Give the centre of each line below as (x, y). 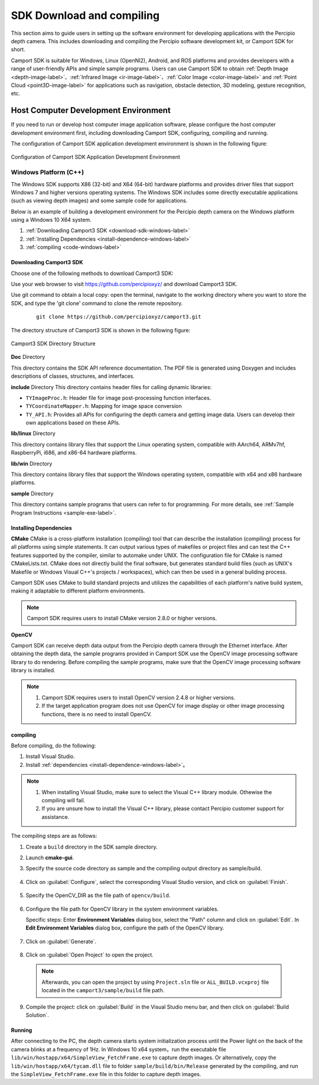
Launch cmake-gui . (50, 857)
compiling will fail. (64, 800)
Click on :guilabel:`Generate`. (61, 941)
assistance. (56, 817)
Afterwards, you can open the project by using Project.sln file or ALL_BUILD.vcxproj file (155, 982)
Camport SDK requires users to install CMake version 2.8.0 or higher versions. (122, 618)
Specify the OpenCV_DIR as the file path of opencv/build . (98, 895)
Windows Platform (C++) (48, 173)
